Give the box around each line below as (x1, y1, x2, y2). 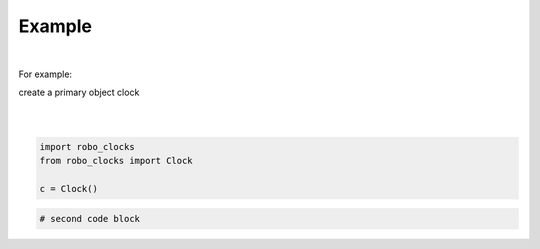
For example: (18, 68, 73, 80)
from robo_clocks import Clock (39, 155, 194, 167)
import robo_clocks (39, 141, 135, 153)
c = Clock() (39, 183, 99, 195)
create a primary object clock (18, 86, 140, 99)
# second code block (39, 213, 140, 224)
